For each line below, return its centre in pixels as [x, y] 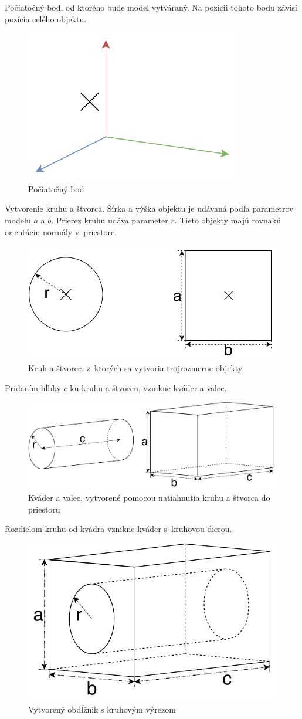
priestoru [44, 509]
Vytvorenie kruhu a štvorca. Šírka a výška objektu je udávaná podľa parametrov [149, 208]
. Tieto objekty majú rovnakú [228, 220]
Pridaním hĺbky [33, 387]
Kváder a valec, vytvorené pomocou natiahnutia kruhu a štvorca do [149, 498]
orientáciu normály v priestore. [61, 231]
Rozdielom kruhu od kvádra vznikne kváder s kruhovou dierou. [118, 529]
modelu [18, 220]
